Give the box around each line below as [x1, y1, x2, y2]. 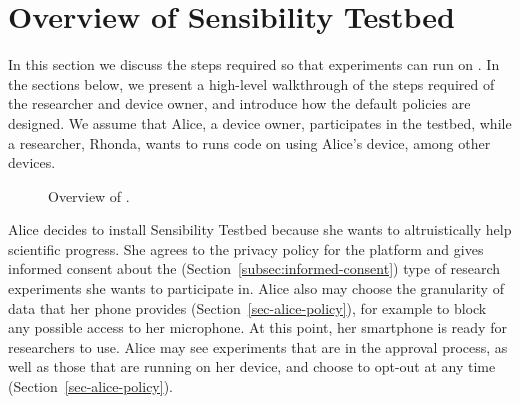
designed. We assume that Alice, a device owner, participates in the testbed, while [8, 112, 512, 133]
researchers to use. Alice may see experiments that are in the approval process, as [8, 336, 508, 357]
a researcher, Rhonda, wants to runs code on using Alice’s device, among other [8, 132, 491, 153]
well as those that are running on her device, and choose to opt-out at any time [8, 356, 496, 377]
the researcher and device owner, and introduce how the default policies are [8, 93, 471, 114]
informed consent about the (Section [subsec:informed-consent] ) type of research [8, 258, 501, 279]
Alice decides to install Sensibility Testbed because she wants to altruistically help [8, 219, 512, 240]
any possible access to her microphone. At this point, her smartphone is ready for [8, 317, 507, 338]
